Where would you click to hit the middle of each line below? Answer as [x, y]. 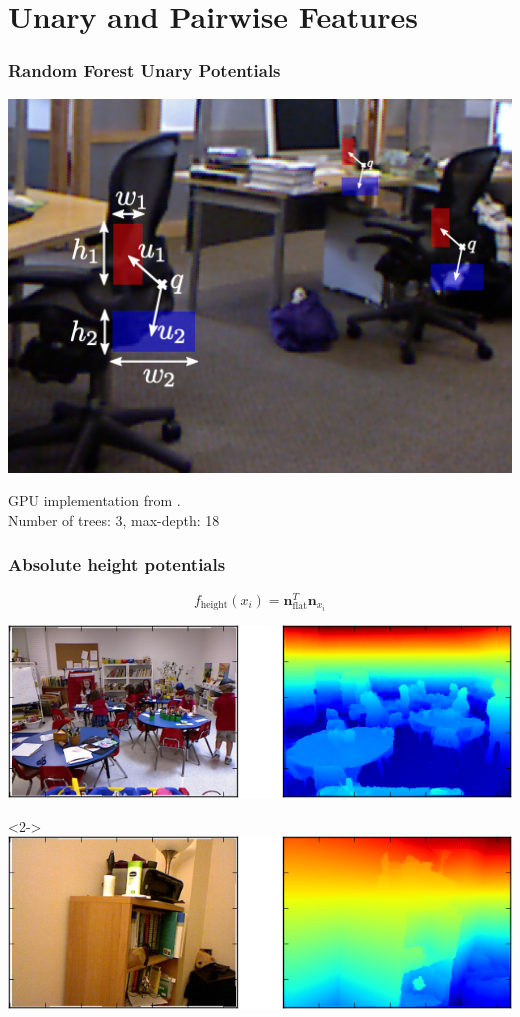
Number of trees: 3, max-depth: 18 [114, 519]
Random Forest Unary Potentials [144, 70]
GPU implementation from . [94, 500]
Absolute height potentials [117, 564]
